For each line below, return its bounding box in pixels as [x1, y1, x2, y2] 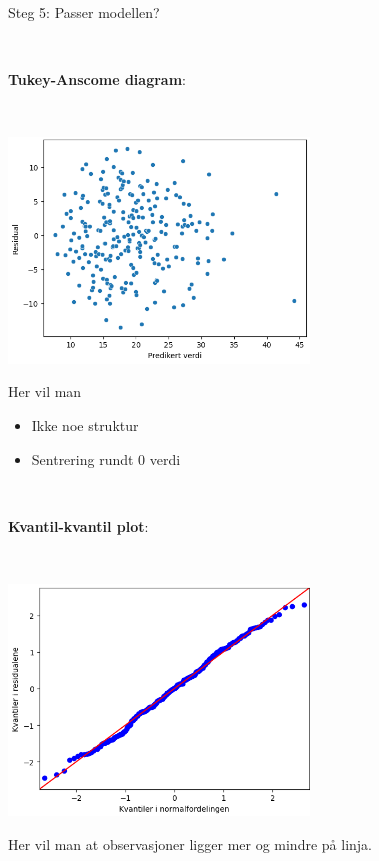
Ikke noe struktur [31, 415, 139, 436]
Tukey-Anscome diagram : [8, 69, 186, 90]
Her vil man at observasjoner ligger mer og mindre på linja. [8, 833, 372, 854]
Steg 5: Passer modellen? [8, 2, 160, 22]
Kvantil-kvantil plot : [8, 515, 149, 536]
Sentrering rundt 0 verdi [31, 448, 181, 469]
